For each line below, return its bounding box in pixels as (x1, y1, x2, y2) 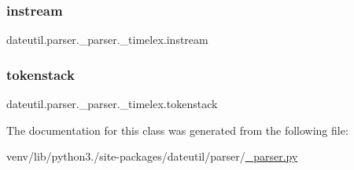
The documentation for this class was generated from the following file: (6, 121, 348, 138)
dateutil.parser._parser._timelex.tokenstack (6, 96, 218, 112)
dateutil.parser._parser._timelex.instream (6, 31, 208, 48)
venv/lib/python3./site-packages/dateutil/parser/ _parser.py (6, 148, 298, 165)
